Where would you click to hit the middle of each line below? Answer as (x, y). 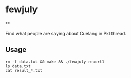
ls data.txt (18, 66)
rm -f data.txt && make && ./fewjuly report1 (55, 62)
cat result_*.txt (24, 70)
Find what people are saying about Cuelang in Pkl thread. (66, 33)
